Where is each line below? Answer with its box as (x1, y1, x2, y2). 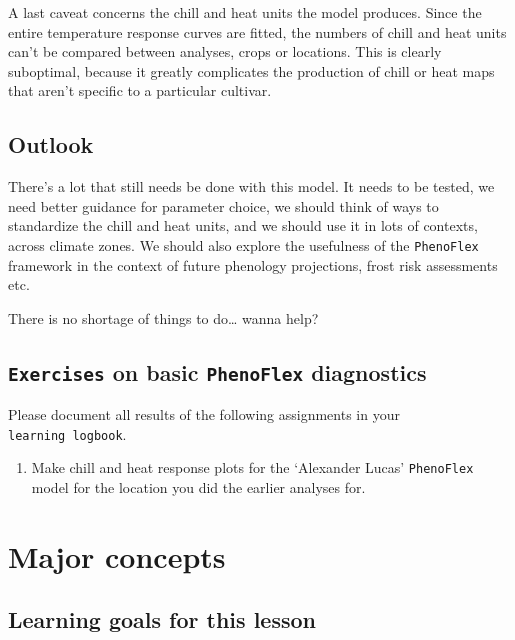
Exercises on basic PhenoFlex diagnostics (8, 356, 427, 387)
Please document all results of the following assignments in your (8, 404, 400, 425)
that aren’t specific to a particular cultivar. (8, 80, 272, 101)
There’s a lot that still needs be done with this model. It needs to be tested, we (8, 176, 495, 197)
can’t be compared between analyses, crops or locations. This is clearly (8, 41, 442, 62)
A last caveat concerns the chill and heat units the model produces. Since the (8, 2, 482, 22)
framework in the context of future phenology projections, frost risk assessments (8, 254, 498, 275)
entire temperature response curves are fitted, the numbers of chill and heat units (8, 21, 507, 42)
